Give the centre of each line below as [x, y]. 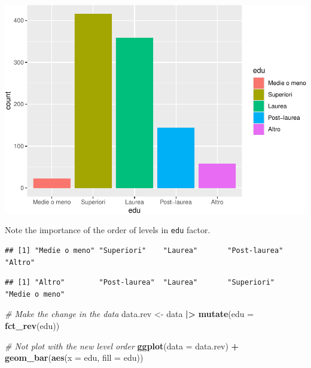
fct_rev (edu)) [32, 325]
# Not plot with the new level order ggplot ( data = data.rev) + [122, 346]
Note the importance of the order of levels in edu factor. [108, 230]
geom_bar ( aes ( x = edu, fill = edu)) [74, 358]
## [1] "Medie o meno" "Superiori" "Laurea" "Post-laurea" [144, 251]
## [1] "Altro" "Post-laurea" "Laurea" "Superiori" [140, 283]
